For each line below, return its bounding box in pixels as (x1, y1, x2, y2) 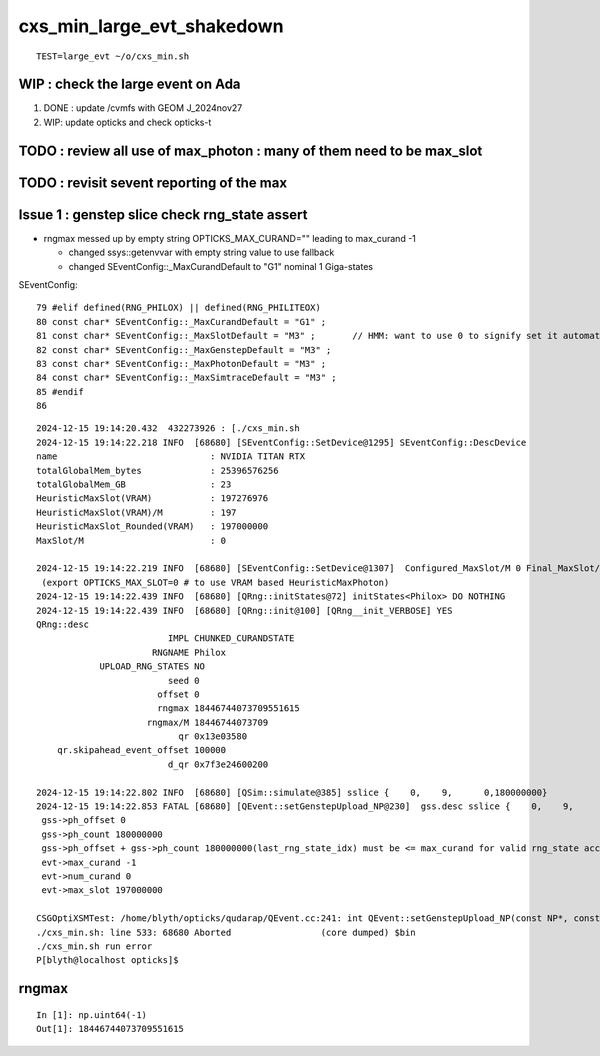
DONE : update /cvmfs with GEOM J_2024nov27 (43, 102, 243, 114)
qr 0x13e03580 (178, 731, 248, 742)
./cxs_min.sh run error (36, 940, 153, 952)
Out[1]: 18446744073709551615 (36, 1023, 185, 1035)
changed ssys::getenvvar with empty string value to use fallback (68, 246, 335, 259)
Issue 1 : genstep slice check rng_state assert (18, 206, 308, 223)
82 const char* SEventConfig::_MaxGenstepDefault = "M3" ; (36, 344, 332, 355)
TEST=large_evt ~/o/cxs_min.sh (36, 50, 190, 62)
